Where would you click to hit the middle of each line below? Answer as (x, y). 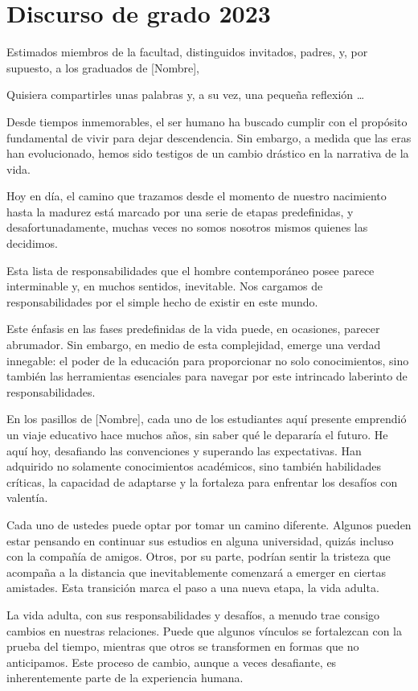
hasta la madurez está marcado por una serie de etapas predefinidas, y (180, 211)
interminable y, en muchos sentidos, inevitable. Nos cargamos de (165, 286)
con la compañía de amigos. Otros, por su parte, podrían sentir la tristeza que (199, 556)
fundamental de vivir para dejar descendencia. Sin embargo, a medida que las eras (209, 137)
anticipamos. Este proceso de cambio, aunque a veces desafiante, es (172, 662)
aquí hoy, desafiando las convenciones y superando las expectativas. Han (184, 450)
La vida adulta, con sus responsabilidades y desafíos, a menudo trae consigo (193, 614)
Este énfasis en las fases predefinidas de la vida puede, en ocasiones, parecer (193, 329)
